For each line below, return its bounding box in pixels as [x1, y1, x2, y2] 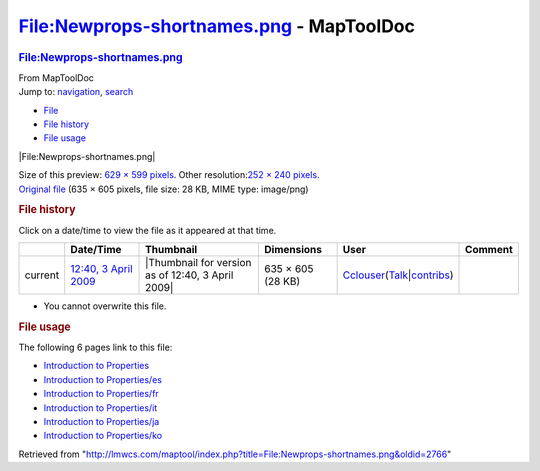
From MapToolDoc [18, 71, 95, 84]
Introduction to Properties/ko [43, 430, 163, 442]
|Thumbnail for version [145, 255, 252, 269]
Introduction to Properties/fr [43, 388, 159, 400]
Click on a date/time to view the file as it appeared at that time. [18, 224, 277, 236]
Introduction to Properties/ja [43, 415, 160, 427]
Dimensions [264, 242, 323, 256]
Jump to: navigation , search [18, 86, 134, 98]
